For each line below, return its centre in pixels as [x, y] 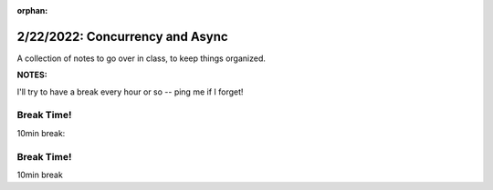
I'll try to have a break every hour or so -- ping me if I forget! [130, 92]
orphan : [32, 10]
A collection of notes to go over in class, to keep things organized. [142, 58]
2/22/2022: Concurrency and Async [122, 36]
